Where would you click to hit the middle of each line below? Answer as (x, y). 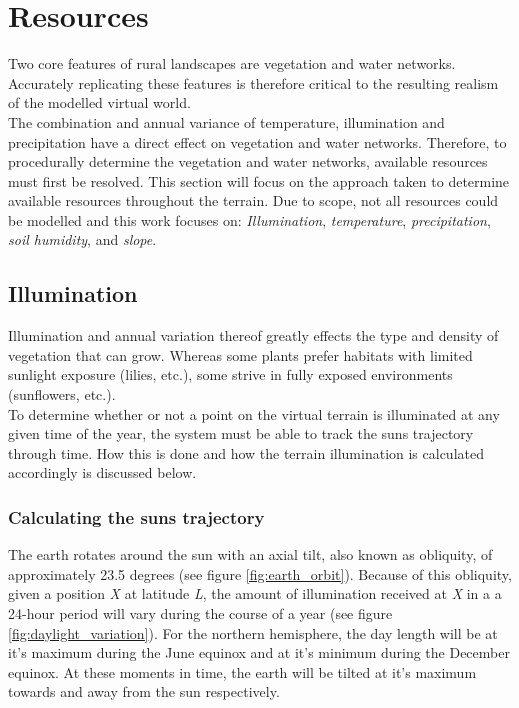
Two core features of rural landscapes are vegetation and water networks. (232, 63)
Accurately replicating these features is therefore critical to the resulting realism (253, 82)
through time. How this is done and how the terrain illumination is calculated (246, 452)
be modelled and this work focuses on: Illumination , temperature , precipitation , (249, 219)
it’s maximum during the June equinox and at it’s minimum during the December (259, 652)
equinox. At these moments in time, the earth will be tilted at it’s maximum (242, 671)
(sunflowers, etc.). (62, 394)
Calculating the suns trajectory (136, 516)
